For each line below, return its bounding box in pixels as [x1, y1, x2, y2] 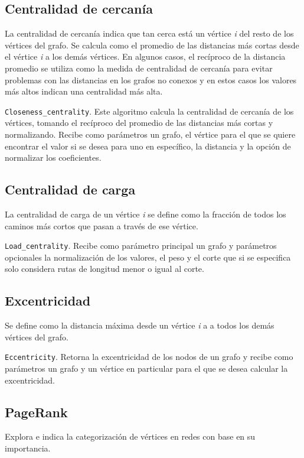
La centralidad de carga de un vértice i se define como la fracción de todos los [5, 208, 286, 220]
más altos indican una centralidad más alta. [5, 85, 163, 98]
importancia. [5, 442, 51, 454]
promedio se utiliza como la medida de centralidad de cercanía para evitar [5, 61, 273, 74]
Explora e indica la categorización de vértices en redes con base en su [5, 430, 256, 443]
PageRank [5, 402, 68, 421]
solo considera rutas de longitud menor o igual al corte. [5, 262, 204, 275]
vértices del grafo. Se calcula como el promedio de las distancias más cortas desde [5, 38, 299, 51]
